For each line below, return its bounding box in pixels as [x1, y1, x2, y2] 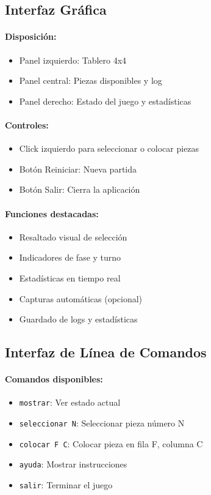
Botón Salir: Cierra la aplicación [19, 183, 140, 196]
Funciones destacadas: [5, 207, 99, 220]
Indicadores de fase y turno [19, 251, 121, 264]
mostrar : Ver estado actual [19, 396, 121, 409]
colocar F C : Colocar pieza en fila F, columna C [19, 437, 203, 450]
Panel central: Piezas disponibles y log [19, 74, 162, 87]
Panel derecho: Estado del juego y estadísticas [19, 94, 191, 107]
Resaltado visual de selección [19, 230, 127, 243]
